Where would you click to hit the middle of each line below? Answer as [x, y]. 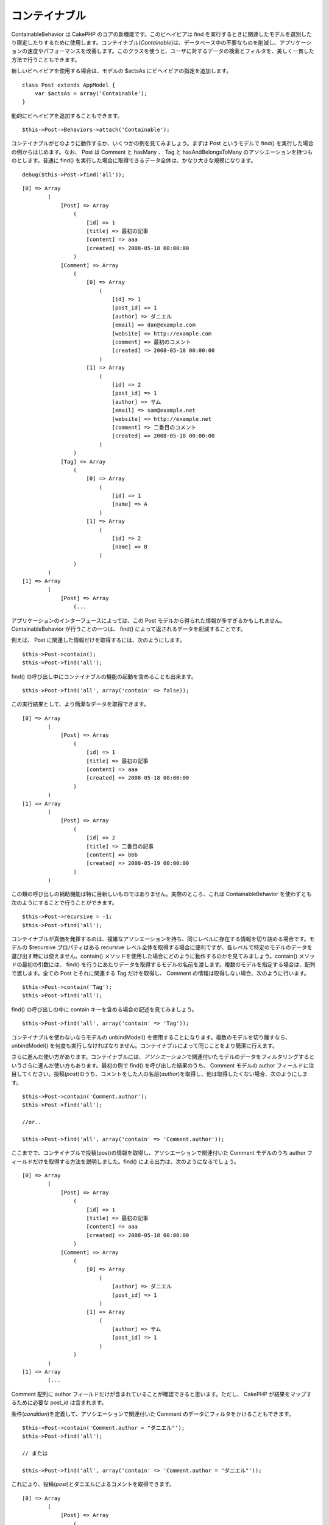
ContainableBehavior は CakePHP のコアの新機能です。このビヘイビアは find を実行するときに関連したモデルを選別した [161, 34]
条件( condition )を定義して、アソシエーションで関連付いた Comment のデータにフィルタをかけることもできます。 [153, 1414]
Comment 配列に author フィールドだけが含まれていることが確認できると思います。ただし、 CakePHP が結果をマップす [161, 1394]
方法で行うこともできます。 [46, 59]
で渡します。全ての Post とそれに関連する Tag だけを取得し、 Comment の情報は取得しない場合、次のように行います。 [161, 973]
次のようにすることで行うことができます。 [65, 902]
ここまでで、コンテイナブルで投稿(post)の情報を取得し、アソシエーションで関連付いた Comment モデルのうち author [158, 1153]
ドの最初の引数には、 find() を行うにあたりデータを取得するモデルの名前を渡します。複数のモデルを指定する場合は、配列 [164, 964]
